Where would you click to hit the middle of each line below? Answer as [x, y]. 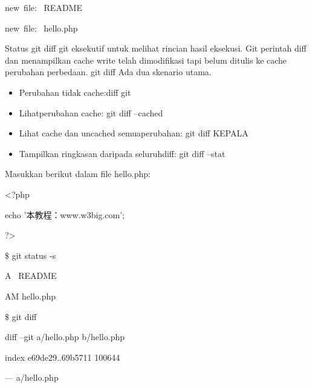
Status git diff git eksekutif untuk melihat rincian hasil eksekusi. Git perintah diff [156, 48]
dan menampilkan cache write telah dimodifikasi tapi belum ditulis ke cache [146, 60]
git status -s [34, 255]
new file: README [44, 7]
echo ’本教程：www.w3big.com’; [65, 214]
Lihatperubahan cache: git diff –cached [91, 112]
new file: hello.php [41, 28]
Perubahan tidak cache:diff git [75, 92]
